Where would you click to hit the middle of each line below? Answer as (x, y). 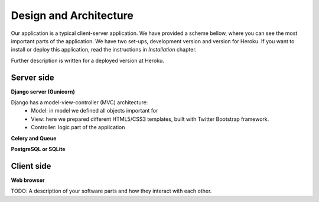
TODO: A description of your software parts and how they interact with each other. (111, 191)
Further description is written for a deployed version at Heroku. (88, 60)
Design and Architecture (72, 15)
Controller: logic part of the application (78, 127)
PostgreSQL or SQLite (38, 149)
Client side (31, 166)
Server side (32, 77)
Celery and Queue (34, 138)
